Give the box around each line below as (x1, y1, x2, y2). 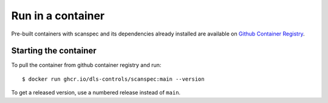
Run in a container (11, 9, 105, 22)
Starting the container (11, 46, 97, 56)
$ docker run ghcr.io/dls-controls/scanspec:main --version (22, 75, 205, 83)
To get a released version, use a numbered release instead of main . (11, 89, 181, 96)
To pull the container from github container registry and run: (11, 61, 162, 69)
